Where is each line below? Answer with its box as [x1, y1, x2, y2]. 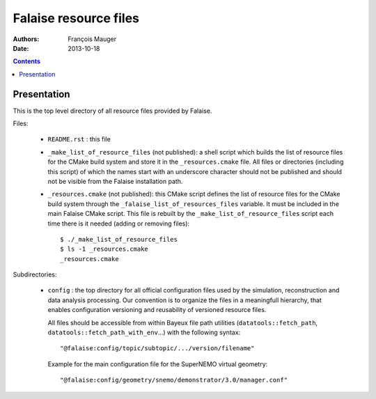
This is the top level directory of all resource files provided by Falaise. [13, 107, 212, 115]
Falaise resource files [13, 10, 139, 26]
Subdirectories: [13, 270, 57, 279]
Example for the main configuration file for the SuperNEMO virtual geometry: [47, 359, 268, 368]
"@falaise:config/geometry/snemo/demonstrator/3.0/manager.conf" [60, 376, 288, 384]
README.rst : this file [47, 135, 111, 143]
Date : [13, 44, 29, 52]
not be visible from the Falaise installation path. [47, 177, 183, 185]
